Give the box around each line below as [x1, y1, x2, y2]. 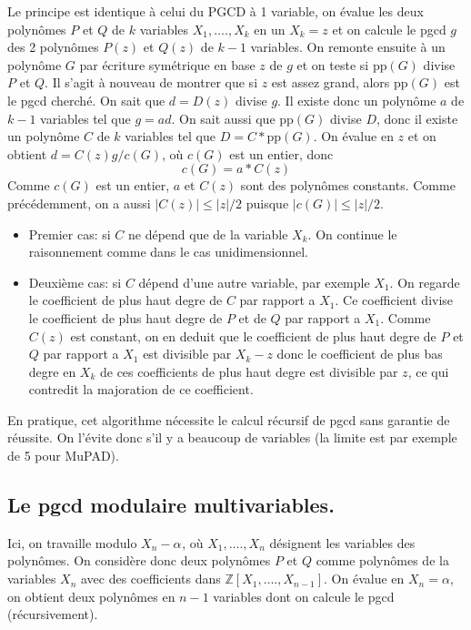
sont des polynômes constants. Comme [240, 176, 456, 195]
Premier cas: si [28, 224, 111, 243]
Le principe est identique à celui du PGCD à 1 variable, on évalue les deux [7, 2, 424, 20]
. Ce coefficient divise [335, 290, 454, 310]
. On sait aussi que [171, 108, 276, 127]
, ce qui [407, 361, 449, 381]
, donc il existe [376, 108, 458, 127]
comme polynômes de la [316, 551, 449, 570]
